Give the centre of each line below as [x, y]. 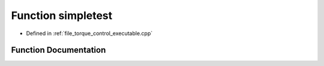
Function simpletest [62, 15]
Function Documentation [58, 50]
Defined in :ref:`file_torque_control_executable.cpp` [89, 33]
